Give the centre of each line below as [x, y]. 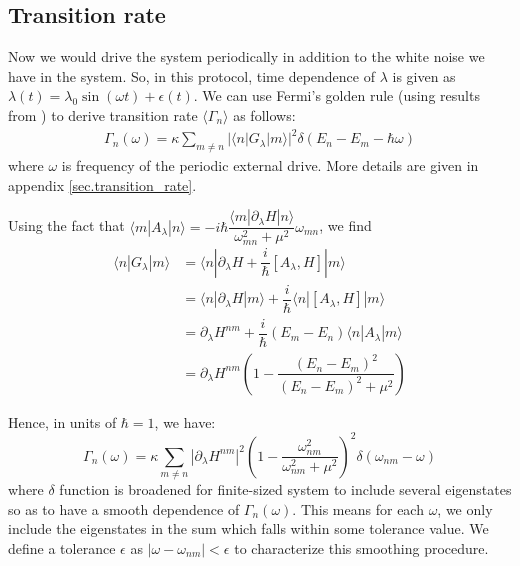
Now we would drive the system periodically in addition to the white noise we [246, 56]
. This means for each [358, 508]
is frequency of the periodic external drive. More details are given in [270, 164]
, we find [345, 225]
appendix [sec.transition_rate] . [102, 184]
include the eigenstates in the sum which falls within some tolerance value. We [248, 528]
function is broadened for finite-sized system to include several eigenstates [285, 489]
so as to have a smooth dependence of [124, 508]
